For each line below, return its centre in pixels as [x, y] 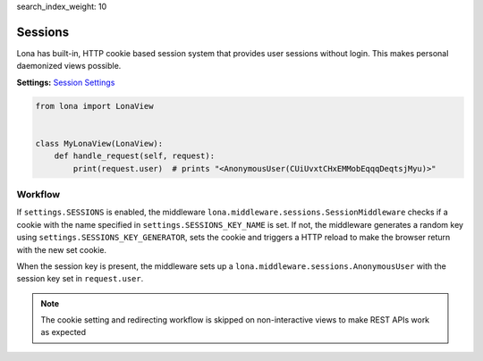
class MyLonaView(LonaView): [99, 143]
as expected [64, 332]
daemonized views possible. [69, 66]
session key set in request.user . [80, 279]
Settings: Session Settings [66, 82]
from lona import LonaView [94, 106]
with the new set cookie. [62, 249]
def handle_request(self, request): [134, 156]
